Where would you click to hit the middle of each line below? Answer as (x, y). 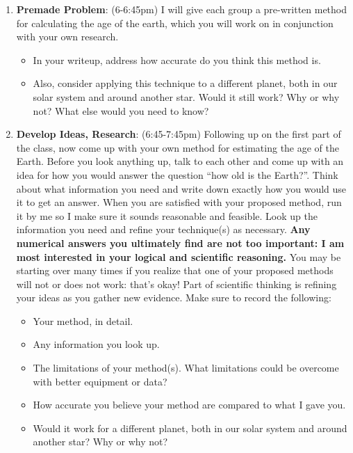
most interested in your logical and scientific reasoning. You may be (179, 256)
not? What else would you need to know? (121, 110)
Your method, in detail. (83, 320)
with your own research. (67, 37)
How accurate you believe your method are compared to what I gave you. (189, 405)
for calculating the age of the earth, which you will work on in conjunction (175, 23)
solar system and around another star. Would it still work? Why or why (186, 96)
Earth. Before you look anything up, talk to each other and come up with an (180, 161)
